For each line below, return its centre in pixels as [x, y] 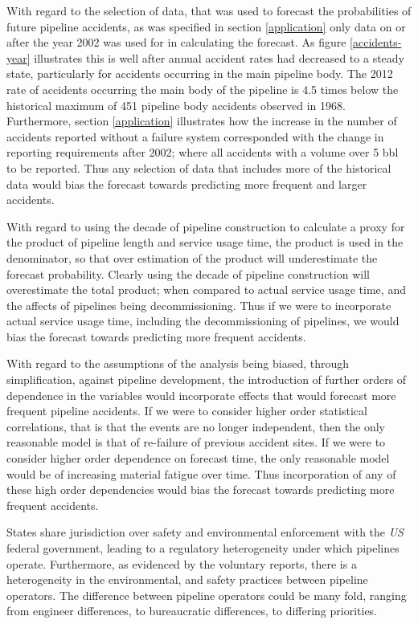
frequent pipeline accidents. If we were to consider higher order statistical [187, 411]
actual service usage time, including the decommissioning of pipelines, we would [203, 321]
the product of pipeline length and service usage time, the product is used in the [205, 242]
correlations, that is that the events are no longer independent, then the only [196, 426]
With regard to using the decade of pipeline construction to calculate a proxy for [206, 226]
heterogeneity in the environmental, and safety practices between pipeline [187, 579]
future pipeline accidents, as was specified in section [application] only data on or [206, 26]
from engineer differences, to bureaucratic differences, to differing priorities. [192, 611]
